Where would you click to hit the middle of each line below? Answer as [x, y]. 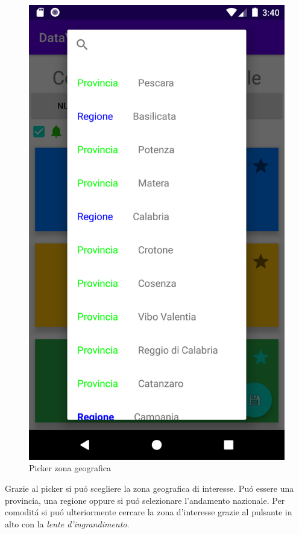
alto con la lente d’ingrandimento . [67, 523]
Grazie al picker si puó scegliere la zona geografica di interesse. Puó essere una [149, 488]
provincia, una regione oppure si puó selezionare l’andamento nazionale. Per [145, 500]
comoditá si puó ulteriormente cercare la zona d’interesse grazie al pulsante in [149, 512]
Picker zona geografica [70, 468]
